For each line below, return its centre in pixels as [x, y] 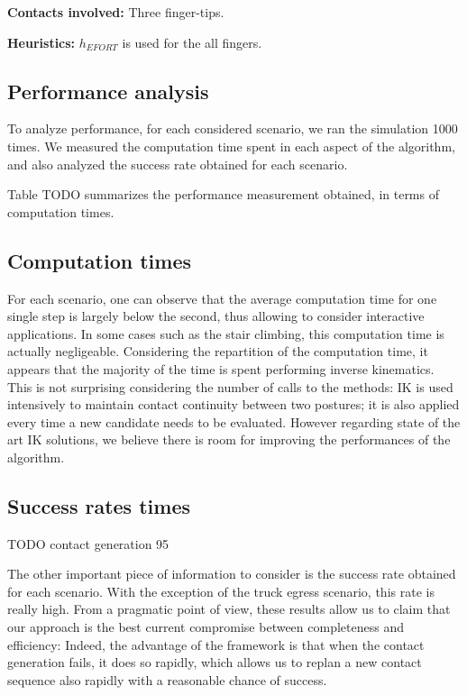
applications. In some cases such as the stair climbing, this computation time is [226, 333]
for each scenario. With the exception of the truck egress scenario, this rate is [221, 591]
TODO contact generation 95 [88, 543]
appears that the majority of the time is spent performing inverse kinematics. [221, 368]
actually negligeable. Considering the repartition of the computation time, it [218, 351]
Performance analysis [108, 91]
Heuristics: [41, 42]
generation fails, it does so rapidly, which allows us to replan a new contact [215, 662]
